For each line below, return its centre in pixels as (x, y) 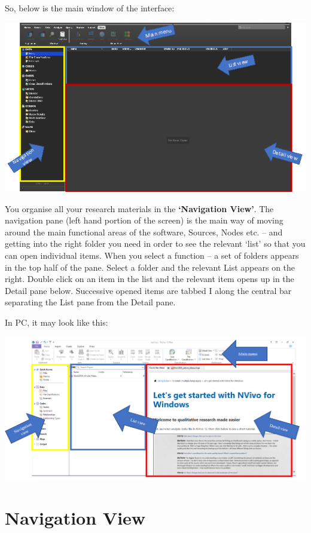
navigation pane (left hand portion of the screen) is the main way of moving (144, 220)
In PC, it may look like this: (57, 322)
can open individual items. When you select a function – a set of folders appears (152, 255)
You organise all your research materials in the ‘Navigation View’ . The (139, 208)
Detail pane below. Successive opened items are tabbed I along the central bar (148, 290)
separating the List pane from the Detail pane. (90, 302)
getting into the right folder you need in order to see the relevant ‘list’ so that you (155, 243)
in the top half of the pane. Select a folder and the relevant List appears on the (150, 267)
